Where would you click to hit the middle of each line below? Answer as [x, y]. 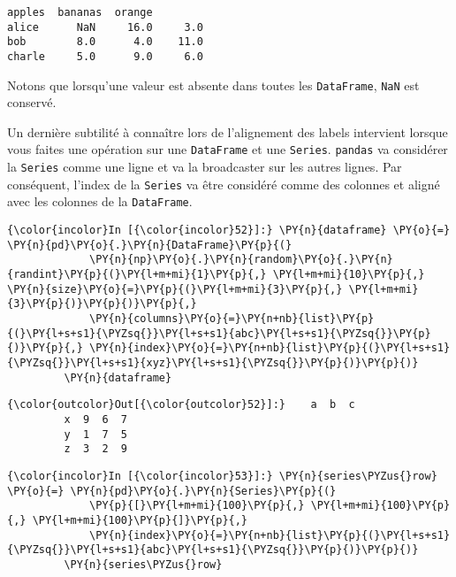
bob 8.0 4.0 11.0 [105, 42]
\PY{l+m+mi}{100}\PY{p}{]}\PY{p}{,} [140, 520]
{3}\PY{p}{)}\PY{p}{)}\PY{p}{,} [102, 304]
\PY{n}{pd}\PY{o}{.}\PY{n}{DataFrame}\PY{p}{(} [150, 245]
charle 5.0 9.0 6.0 [105, 56]
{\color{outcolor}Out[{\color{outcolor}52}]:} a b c [181, 405]
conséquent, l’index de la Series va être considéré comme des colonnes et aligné [224, 184]
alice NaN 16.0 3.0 [105, 27]
